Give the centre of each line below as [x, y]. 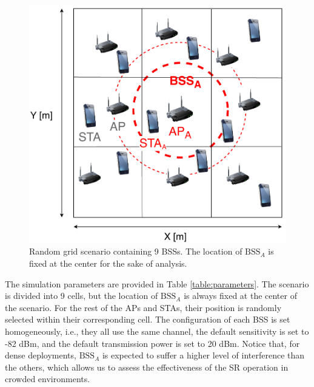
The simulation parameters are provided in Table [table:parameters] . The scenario [157, 283]
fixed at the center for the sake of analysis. [108, 263]
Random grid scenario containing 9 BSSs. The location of [136, 251]
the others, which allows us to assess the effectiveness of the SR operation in [147, 367]
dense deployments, [41, 355]
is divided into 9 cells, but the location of [82, 296]
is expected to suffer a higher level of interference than [203, 355]
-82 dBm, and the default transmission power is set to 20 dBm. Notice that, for [152, 343]
